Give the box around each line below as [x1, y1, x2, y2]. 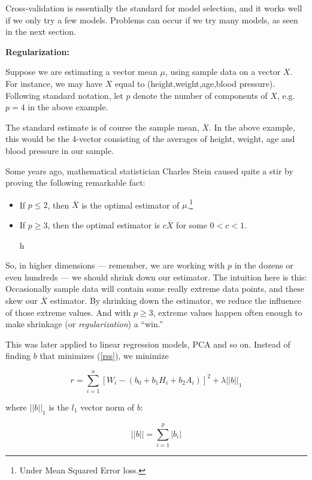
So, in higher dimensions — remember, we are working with [5, 259, 225, 271]
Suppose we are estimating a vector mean [5, 65, 157, 78]
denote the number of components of [133, 89, 268, 101]
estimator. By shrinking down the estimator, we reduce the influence [50, 294, 302, 306]
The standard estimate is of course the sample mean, [5, 120, 199, 133]
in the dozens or [234, 259, 293, 271]
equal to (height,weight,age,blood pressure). [114, 77, 275, 89]
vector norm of [80, 401, 135, 413]
